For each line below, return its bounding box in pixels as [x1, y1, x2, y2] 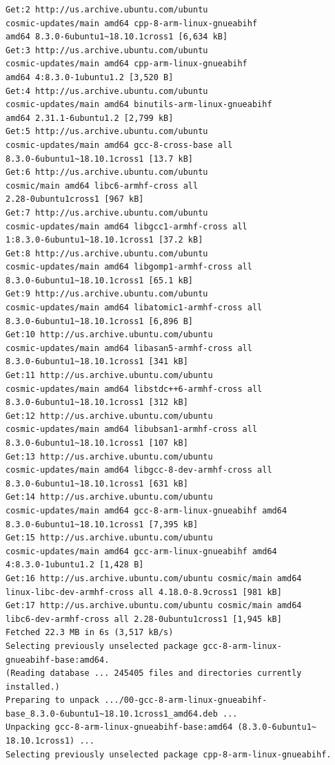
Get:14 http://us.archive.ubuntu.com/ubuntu [6, 492, 213, 502]
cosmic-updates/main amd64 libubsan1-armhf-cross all [6, 424, 258, 435]
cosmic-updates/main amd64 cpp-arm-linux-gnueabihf [6, 59, 247, 69]
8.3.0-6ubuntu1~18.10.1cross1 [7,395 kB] [6, 519, 199, 529]
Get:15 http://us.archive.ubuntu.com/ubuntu [6, 533, 213, 543]
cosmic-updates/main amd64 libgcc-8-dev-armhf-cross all [6, 465, 272, 475]
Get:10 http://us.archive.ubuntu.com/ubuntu [6, 330, 213, 340]
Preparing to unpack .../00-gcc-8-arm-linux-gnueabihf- [6, 695, 267, 706]
